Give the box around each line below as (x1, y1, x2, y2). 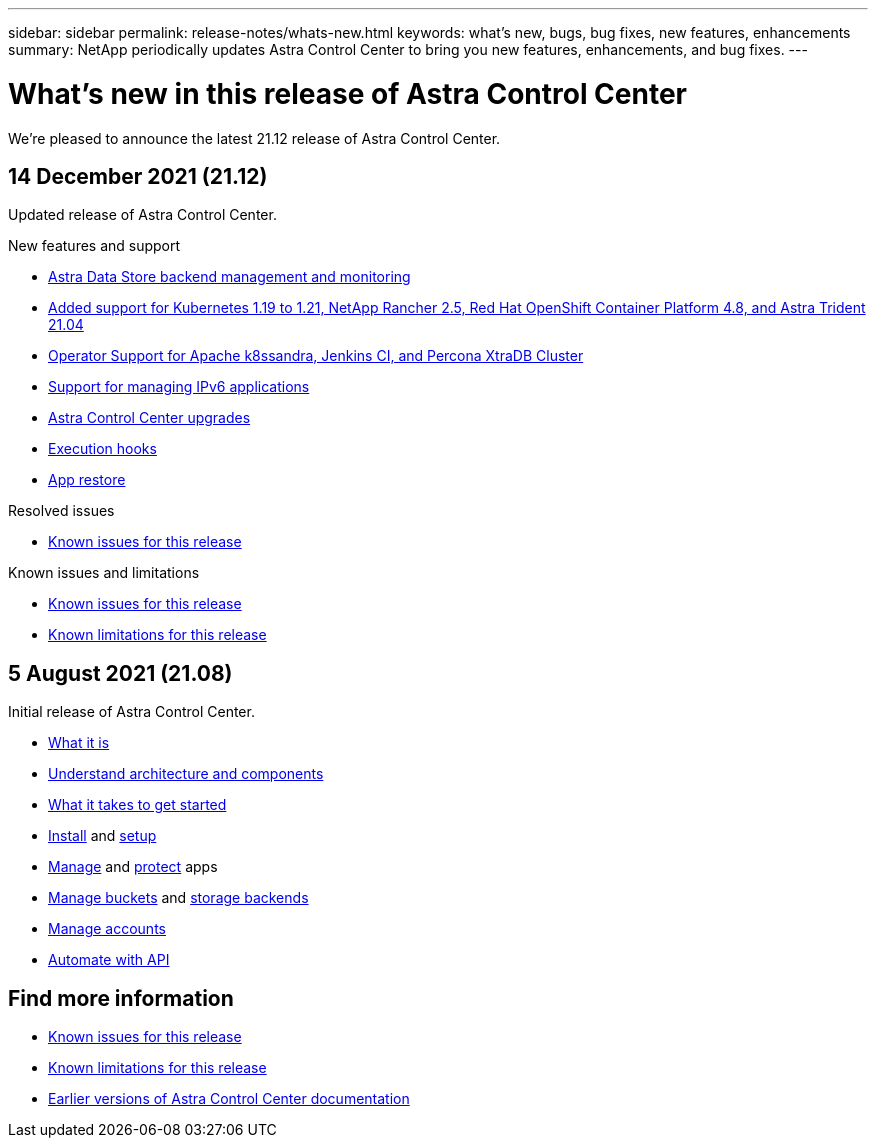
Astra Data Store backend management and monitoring (48, 268, 411, 286)
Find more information (8, 985, 234, 1011)
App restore (48, 471, 126, 489)
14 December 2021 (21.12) (8, 163, 268, 189)
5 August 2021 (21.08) (8, 660, 233, 686)
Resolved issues (8, 502, 115, 520)
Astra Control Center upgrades (48, 409, 251, 427)
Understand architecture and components (48, 765, 324, 783)
